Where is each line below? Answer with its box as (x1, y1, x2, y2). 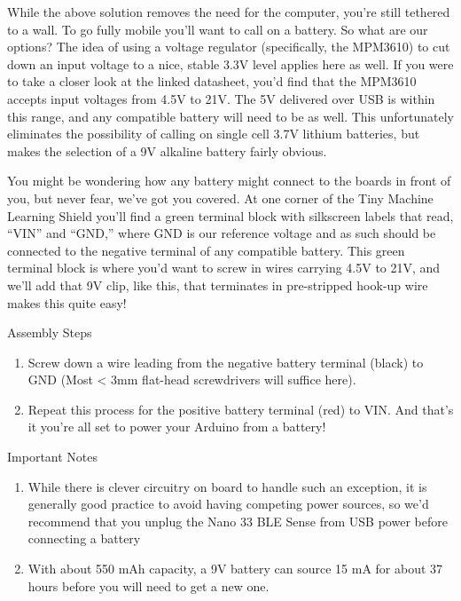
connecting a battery (27, 529, 141, 548)
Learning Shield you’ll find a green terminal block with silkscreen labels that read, (7, 206, 454, 225)
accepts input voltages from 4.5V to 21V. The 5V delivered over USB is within (7, 89, 435, 107)
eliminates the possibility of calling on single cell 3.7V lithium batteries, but (7, 124, 420, 143)
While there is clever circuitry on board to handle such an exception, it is (27, 477, 427, 495)
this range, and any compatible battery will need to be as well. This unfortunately (7, 107, 454, 125)
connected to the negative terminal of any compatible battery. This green (7, 241, 405, 259)
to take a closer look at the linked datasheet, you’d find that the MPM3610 (7, 72, 417, 91)
